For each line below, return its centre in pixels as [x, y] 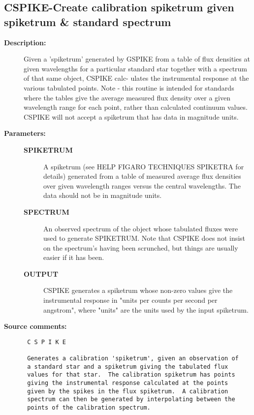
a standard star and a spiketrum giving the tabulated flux [128, 367]
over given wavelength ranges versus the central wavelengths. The [142, 185]
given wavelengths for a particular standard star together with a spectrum [136, 68]
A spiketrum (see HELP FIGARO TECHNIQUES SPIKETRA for [144, 166]
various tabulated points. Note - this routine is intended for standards [129, 87]
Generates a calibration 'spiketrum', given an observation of [133, 359]
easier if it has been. [74, 257]
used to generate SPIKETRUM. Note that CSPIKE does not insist [144, 238]
